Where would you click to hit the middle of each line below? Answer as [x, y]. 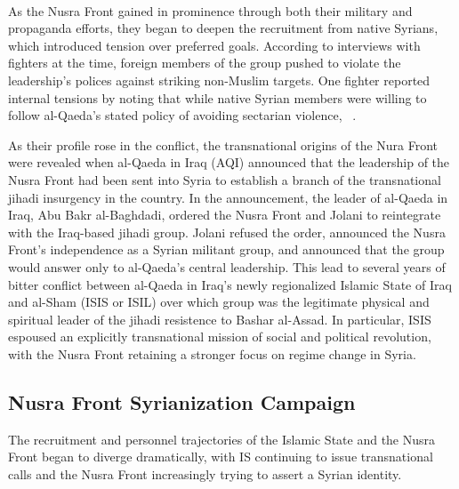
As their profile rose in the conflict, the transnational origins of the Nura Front [223, 144]
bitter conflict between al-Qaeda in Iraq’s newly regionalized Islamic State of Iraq [230, 284]
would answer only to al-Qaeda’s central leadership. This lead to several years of [227, 266]
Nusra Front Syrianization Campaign [182, 401]
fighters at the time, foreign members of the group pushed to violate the [205, 63]
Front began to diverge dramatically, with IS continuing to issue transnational [221, 457]
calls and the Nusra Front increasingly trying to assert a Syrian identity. [205, 473]
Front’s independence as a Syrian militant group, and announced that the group [226, 249]
